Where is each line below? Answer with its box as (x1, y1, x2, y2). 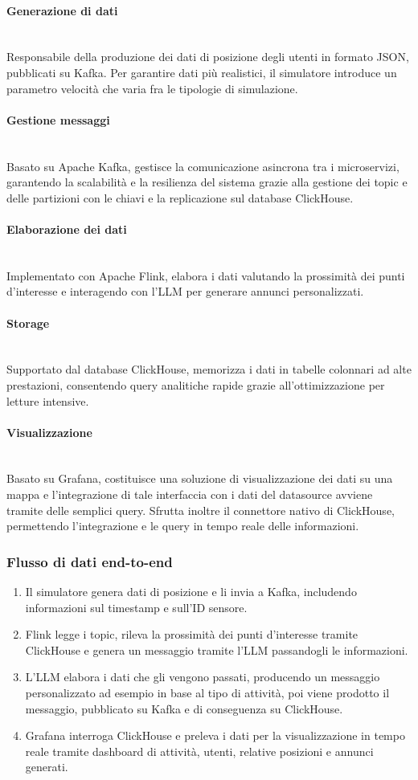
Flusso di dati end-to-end (6, 551, 173, 571)
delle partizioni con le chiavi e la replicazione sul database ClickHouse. (6, 189, 354, 206)
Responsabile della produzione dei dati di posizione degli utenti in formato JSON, (6, 48, 409, 65)
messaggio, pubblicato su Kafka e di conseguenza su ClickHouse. (25, 700, 343, 717)
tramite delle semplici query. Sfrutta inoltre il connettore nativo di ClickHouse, (6, 501, 395, 518)
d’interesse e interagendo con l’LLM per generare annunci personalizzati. (6, 283, 364, 300)
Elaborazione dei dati (6, 220, 127, 237)
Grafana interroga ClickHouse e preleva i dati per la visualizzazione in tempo (25, 727, 405, 744)
